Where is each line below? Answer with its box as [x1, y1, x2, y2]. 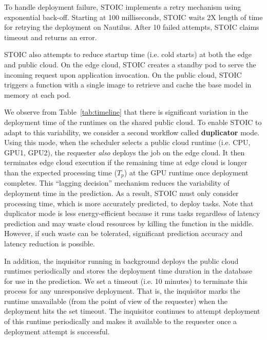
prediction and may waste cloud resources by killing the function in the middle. [4, 218, 254, 228]
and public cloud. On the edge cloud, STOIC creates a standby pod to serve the [4, 59, 256, 69]
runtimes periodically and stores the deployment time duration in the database [4, 265, 253, 276]
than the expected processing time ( [4, 167, 117, 177]
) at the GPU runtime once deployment [124, 167, 249, 177]
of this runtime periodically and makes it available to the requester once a [4, 316, 237, 327]
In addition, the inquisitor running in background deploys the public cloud [4, 255, 239, 266]
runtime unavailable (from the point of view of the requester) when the [4, 295, 228, 306]
